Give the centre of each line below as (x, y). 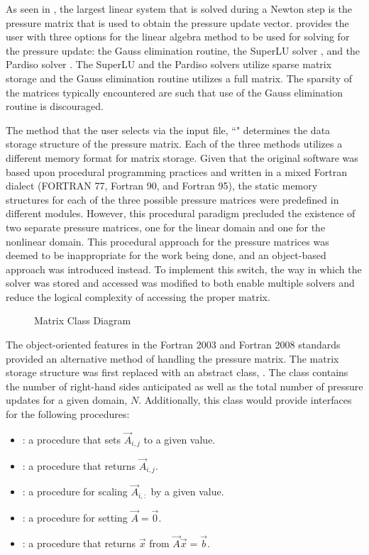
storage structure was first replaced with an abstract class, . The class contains (177, 372)
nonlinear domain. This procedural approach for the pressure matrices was (167, 241)
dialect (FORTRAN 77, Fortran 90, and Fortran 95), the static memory (162, 186)
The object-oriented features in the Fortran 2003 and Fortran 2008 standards (173, 345)
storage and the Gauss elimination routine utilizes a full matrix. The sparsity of (179, 78)
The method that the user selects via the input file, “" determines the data (168, 130)
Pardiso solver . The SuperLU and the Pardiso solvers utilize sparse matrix (169, 64)
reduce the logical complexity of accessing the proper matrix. (138, 296)
